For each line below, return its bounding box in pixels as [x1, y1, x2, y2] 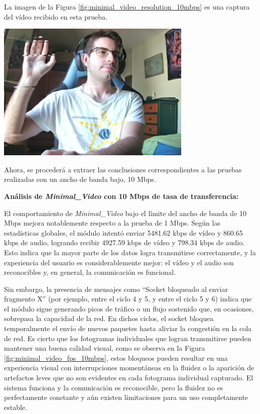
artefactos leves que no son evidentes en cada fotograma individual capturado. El [4, 372, 253, 383]
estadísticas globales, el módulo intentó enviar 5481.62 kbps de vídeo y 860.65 [4, 227, 243, 238]
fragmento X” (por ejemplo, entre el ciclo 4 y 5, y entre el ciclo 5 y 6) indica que [4, 293, 252, 304]
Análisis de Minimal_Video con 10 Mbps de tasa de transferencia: [4, 190, 239, 201]
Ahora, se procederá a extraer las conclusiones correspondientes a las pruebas [4, 164, 242, 174]
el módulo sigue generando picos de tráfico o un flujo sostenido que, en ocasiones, [4, 303, 254, 314]
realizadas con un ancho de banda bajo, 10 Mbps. [4, 174, 156, 184]
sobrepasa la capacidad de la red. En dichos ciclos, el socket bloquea [4, 313, 214, 324]
